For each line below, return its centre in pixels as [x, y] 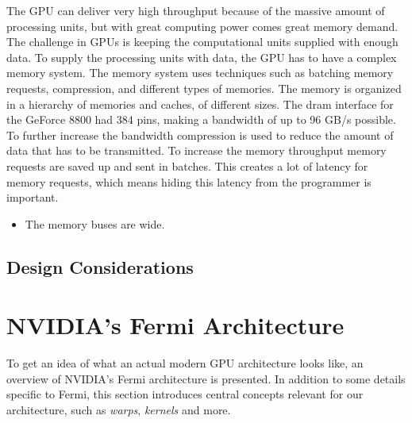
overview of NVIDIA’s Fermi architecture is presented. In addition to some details [206, 378]
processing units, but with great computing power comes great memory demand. [202, 26]
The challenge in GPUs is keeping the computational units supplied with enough [202, 42]
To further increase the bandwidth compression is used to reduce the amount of [200, 135]
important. [33, 197]
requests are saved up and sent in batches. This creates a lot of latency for [187, 165]
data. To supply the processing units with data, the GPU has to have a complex [202, 57]
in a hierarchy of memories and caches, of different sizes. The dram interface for [200, 104]
